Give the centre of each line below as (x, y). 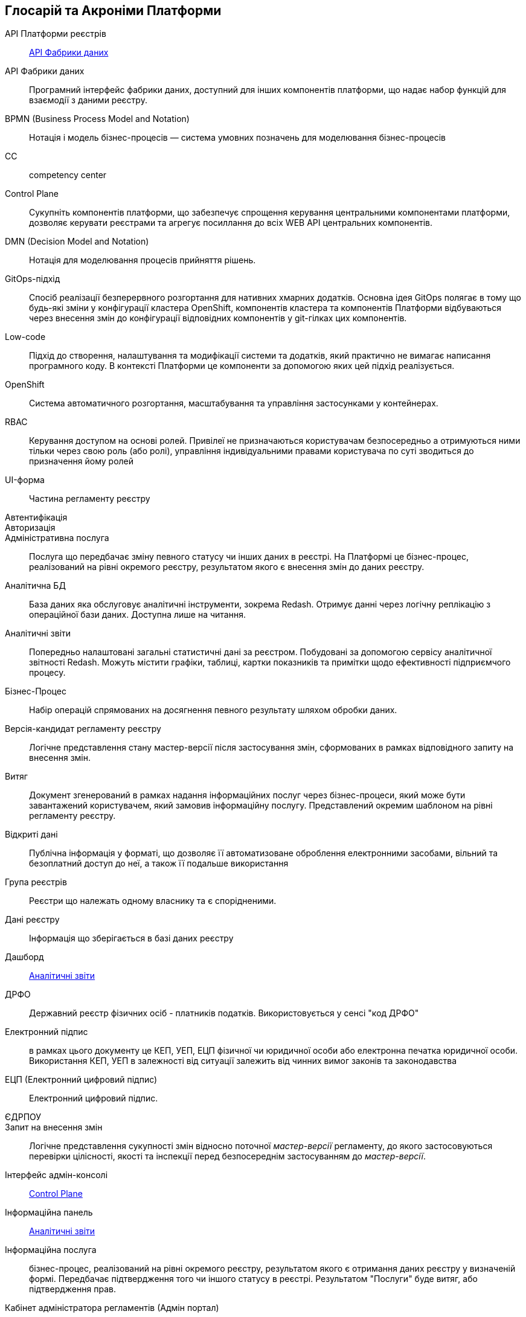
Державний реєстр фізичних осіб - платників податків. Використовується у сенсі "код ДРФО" (224, 1013)
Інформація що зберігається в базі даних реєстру (131, 938)
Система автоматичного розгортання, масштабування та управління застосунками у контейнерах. (234, 403)
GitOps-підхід (33, 279)
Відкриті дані (31, 835)
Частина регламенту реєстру (90, 499)
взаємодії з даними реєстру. (88, 100)
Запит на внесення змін (54, 1127)
